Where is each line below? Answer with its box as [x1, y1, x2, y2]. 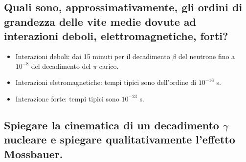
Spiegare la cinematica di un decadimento [4, 117, 219, 132]
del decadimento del [31, 61, 91, 71]
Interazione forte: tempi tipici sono [15, 93, 119, 103]
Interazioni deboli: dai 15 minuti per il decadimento [15, 51, 170, 61]
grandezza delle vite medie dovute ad [4, 14, 196, 29]
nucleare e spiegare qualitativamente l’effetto [4, 132, 235, 147]
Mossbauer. [4, 146, 63, 161]
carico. [99, 61, 119, 71]
